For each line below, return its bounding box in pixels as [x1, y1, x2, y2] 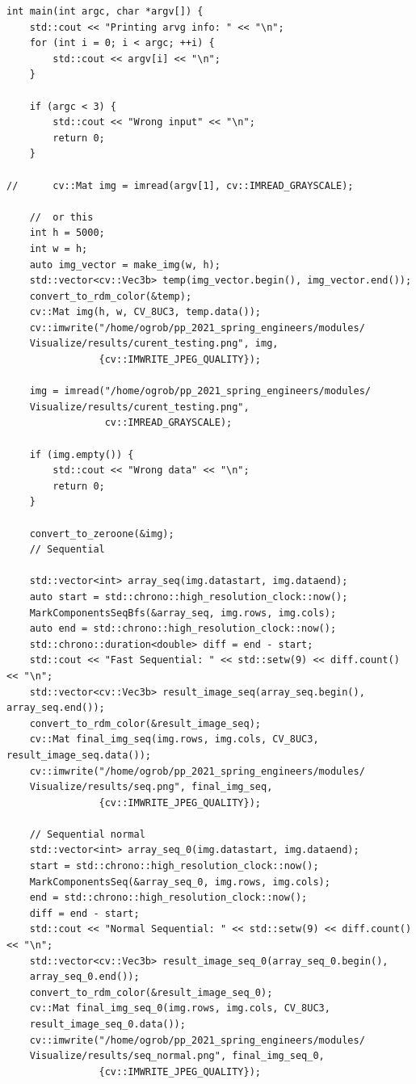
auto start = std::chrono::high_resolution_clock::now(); [29, 590, 348, 603]
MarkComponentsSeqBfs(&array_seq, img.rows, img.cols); [29, 607, 337, 619]
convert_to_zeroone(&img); [29, 527, 174, 540]
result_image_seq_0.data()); [29, 1019, 186, 1030]
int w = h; [29, 242, 88, 254]
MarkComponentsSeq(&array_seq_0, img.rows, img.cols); [29, 876, 330, 888]
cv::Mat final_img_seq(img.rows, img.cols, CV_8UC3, [29, 733, 319, 746]
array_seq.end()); [6, 702, 105, 714]
